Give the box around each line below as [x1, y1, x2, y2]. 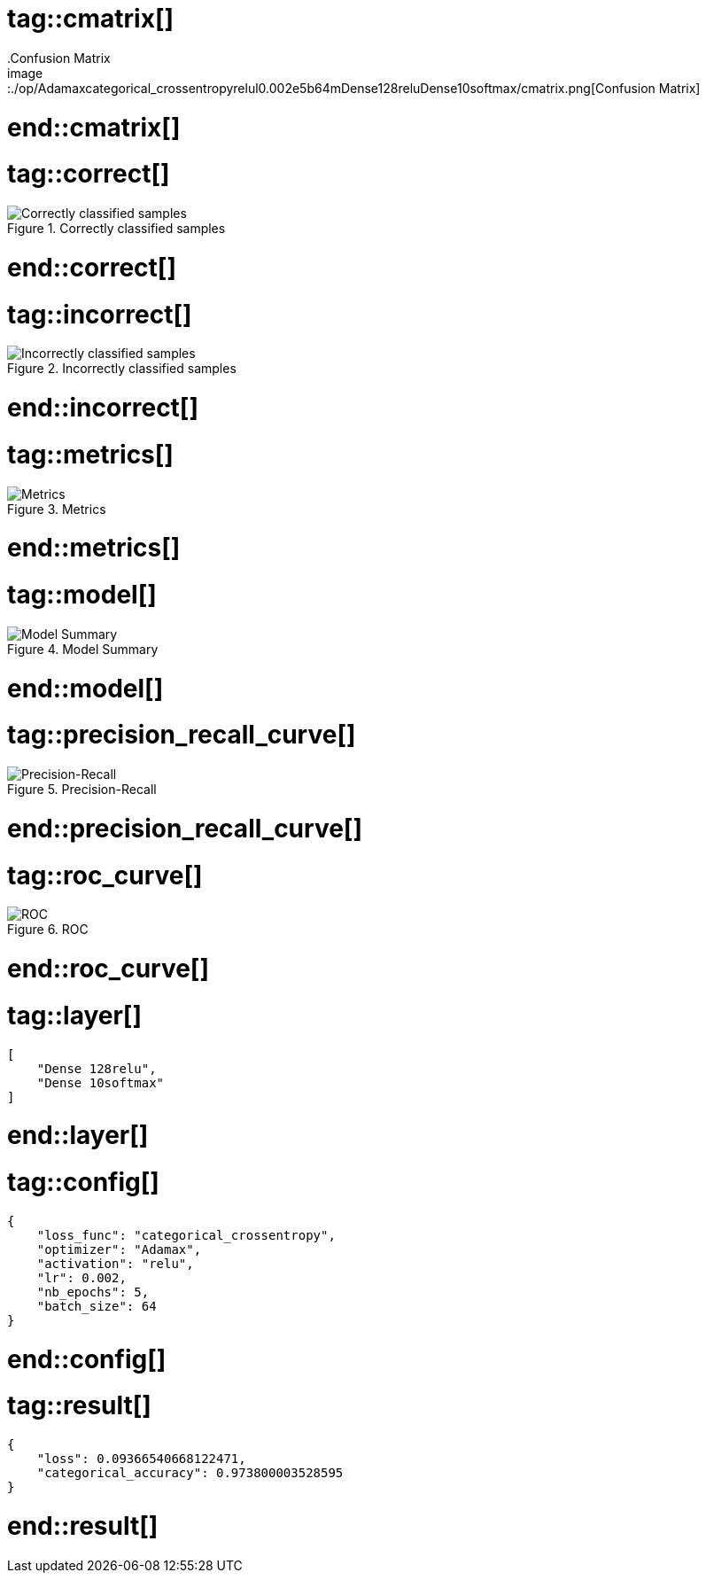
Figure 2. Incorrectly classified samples [7, 361, 237, 377]
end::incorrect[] [7, 393, 198, 423]
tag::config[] [7, 1167, 159, 1197]
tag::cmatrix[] [7, 4, 175, 34]
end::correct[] [7, 252, 176, 283]
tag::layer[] [7, 1000, 142, 1031]
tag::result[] [7, 1390, 151, 1421]
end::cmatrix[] [7, 112, 181, 143]
